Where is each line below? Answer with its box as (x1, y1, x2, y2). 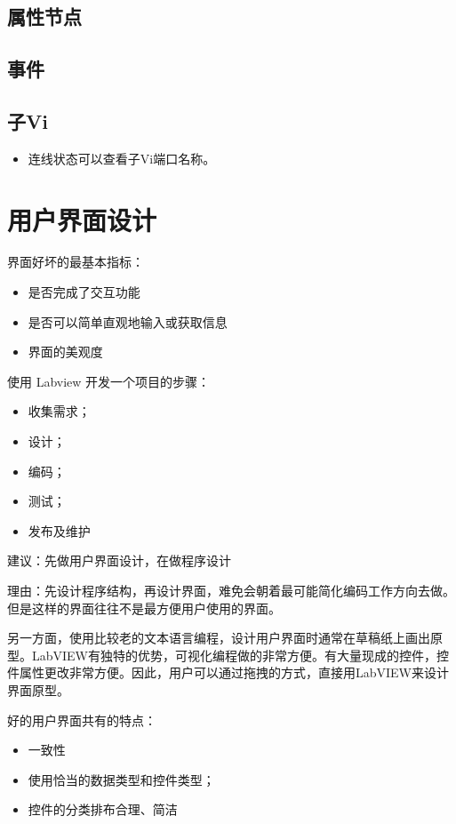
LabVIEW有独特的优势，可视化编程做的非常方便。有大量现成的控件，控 (31, 645, 450, 664)
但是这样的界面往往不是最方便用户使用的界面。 (7, 598, 281, 617)
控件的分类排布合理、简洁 (28, 800, 178, 819)
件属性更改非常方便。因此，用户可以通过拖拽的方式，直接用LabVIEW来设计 (7, 663, 450, 682)
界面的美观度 (28, 342, 103, 361)
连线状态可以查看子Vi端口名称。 (28, 148, 216, 167)
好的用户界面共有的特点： (7, 710, 156, 729)
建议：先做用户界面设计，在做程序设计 (7, 551, 231, 570)
